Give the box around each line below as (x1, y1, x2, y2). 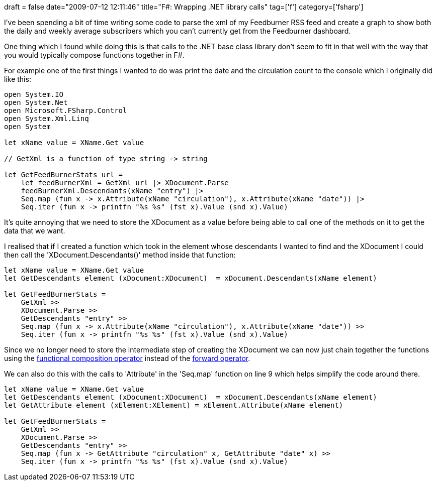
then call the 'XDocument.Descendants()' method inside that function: (4, 251, 236, 259)
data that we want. (4, 226, 65, 235)
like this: (4, 75, 31, 83)
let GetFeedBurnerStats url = (4, 171, 123, 179)
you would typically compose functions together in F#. (4, 51, 185, 59)
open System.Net (4, 98, 68, 106)
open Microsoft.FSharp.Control (4, 106, 127, 114)
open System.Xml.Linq (4, 114, 89, 123)
